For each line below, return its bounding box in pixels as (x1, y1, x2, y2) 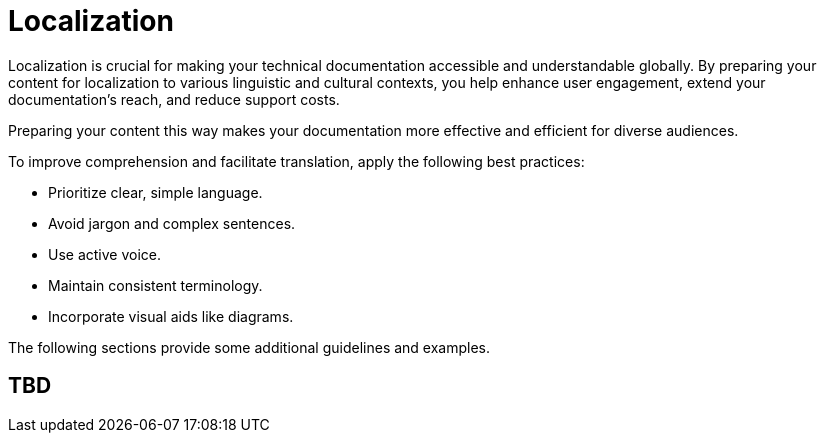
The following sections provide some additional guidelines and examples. (8, 338, 491, 356)
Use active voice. (48, 245, 162, 263)
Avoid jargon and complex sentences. (48, 214, 296, 232)
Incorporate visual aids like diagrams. (48, 307, 294, 325)
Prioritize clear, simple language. (48, 183, 263, 201)
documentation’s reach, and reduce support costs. (8, 90, 340, 108)
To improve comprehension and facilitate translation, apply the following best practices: (8, 152, 585, 170)
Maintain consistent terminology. (48, 276, 263, 294)
